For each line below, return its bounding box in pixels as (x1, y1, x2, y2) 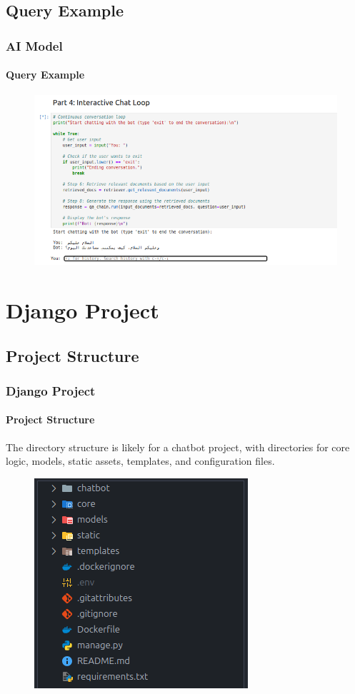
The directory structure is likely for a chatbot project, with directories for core (6, 439, 350, 454)
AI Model (6, 36, 63, 54)
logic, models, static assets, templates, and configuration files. (6, 453, 275, 468)
